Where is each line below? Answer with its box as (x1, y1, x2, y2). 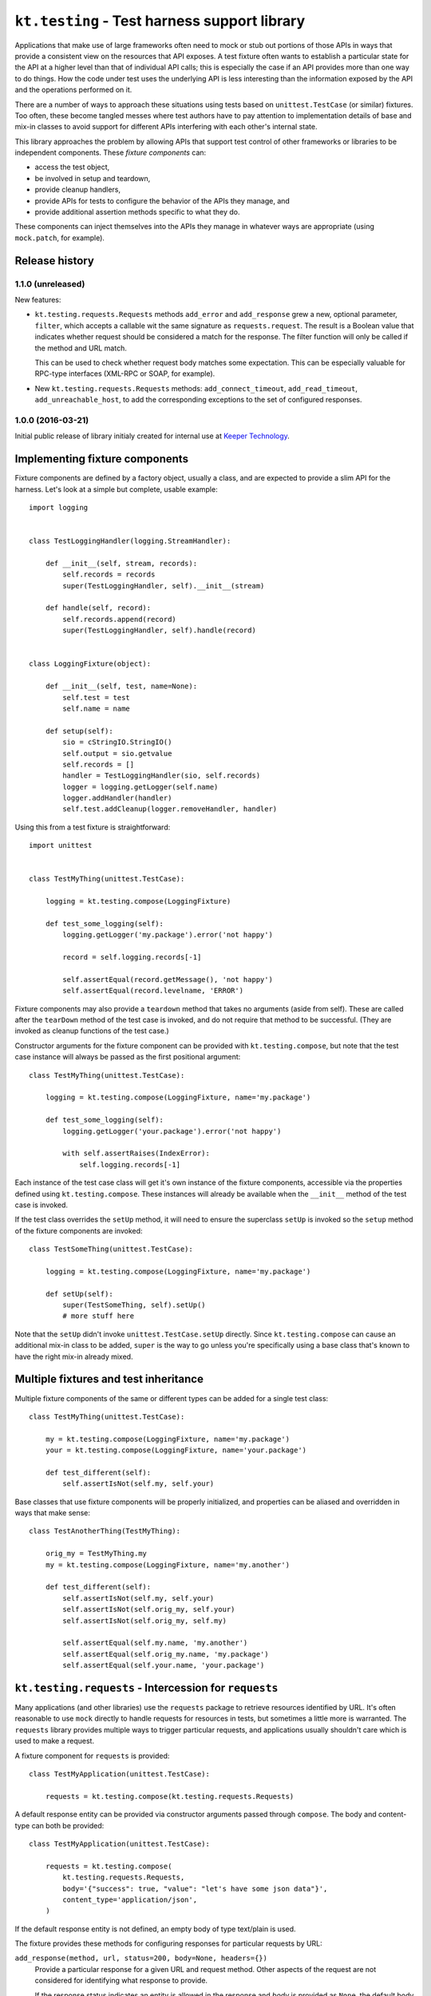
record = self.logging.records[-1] (62, 952, 202, 962)
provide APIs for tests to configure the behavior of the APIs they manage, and (34, 196, 291, 205)
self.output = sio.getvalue (62, 749, 172, 758)
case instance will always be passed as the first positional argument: (14, 1052, 241, 1062)
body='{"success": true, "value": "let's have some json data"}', (62, 1884, 328, 1893)
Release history (14, 254, 95, 267)
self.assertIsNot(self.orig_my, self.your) (62, 1605, 235, 1614)
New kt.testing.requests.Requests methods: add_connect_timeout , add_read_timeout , (34, 383, 358, 393)
